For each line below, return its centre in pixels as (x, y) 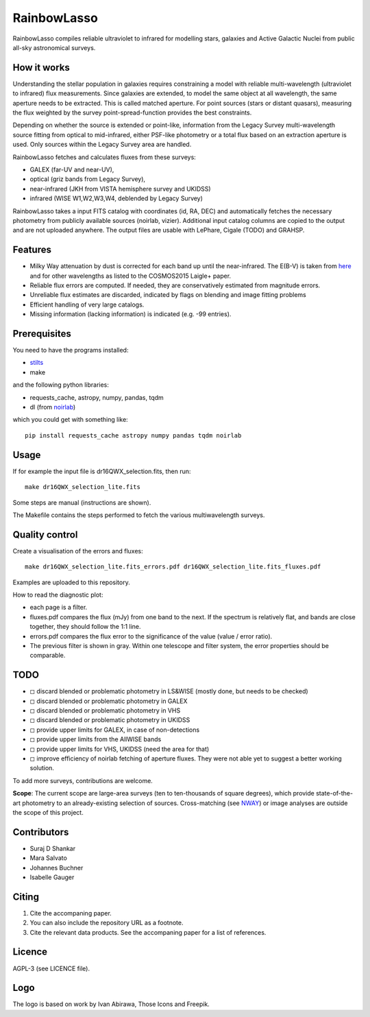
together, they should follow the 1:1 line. (85, 627)
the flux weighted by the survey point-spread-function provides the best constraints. (132, 112)
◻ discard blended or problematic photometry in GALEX (109, 701)
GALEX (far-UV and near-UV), (72, 169)
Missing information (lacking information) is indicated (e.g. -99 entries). (131, 314)
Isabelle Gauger (52, 877)
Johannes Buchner (57, 868)
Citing (26, 897)
